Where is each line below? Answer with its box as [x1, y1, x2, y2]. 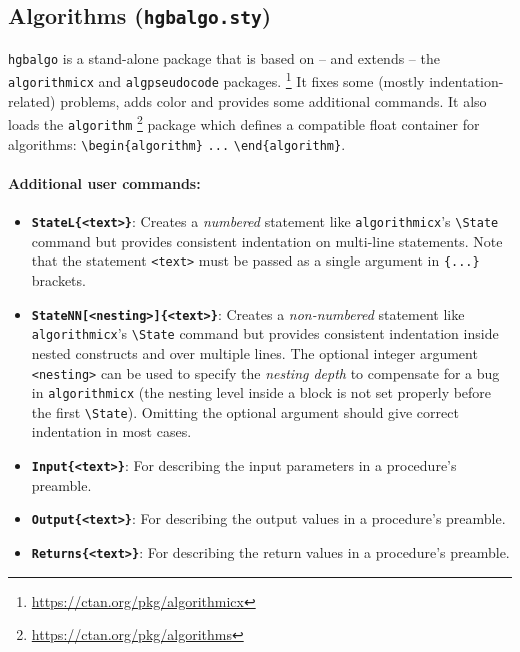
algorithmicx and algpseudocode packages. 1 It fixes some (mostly [8, 68, 425, 92]
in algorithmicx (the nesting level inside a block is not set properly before [31, 382, 492, 403]
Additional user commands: [8, 172, 201, 193]
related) [8, 90, 56, 111]
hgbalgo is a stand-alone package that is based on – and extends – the [8, 47, 440, 68]
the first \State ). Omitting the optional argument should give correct [31, 401, 459, 422]
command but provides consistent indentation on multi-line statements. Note [31, 230, 503, 251]
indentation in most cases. [31, 421, 192, 442]
